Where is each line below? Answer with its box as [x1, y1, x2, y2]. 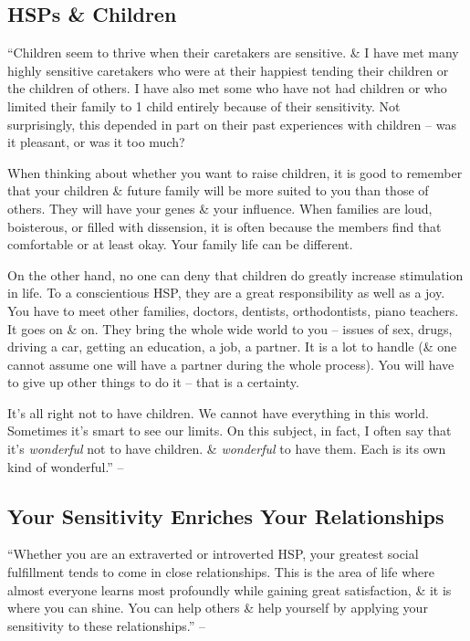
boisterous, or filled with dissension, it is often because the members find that [7, 216, 442, 236]
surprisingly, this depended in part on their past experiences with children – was [7, 114, 456, 133]
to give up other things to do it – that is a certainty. [7, 373, 299, 392]
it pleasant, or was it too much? [7, 132, 185, 152]
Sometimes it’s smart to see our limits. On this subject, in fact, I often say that [7, 421, 452, 440]
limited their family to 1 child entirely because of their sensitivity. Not [7, 96, 401, 115]
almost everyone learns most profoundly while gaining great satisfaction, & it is [7, 580, 452, 599]
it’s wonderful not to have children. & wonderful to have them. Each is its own [7, 439, 446, 458]
